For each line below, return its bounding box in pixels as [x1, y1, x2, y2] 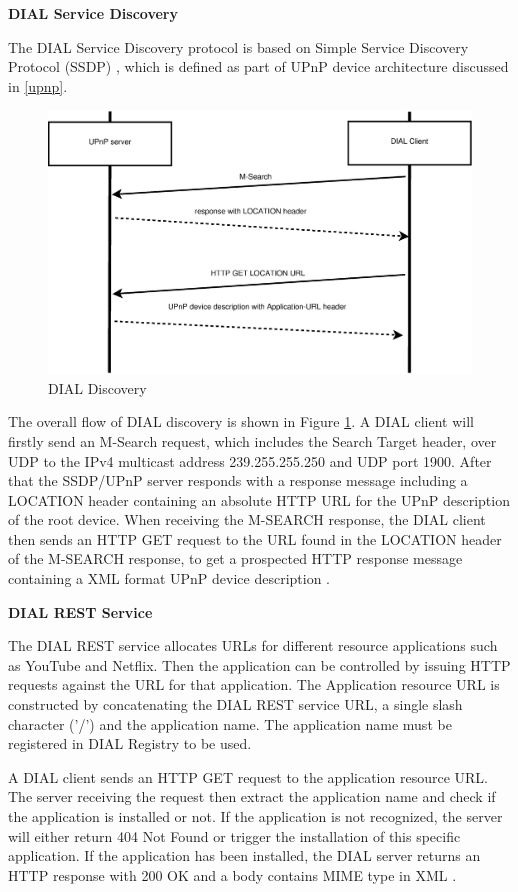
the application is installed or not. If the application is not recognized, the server [8, 806, 503, 826]
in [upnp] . [8, 75, 68, 96]
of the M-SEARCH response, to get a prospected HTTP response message [8, 548, 463, 569]
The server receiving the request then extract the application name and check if [8, 786, 496, 807]
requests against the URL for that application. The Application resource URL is [8, 674, 500, 695]
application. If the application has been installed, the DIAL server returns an [8, 845, 481, 866]
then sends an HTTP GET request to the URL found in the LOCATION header [8, 528, 502, 549]
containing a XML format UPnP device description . [8, 568, 330, 589]
